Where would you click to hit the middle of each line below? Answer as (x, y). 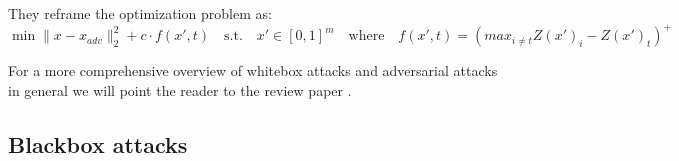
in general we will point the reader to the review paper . (180, 89)
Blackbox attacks (98, 143)
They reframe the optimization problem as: (140, 13)
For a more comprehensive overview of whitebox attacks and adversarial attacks (253, 70)
